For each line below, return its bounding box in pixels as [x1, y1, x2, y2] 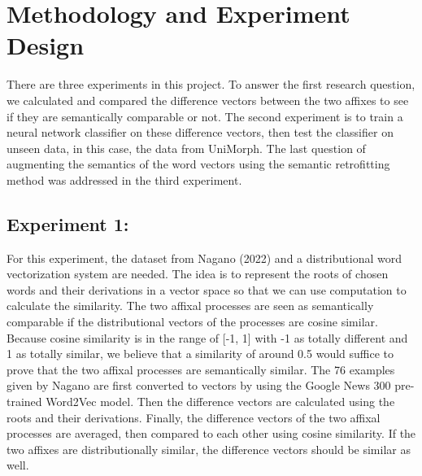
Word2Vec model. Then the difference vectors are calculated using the [46, 393, 395, 410]
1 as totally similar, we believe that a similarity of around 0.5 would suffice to [7, 345, 394, 362]
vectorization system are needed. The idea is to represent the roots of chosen [7, 265, 389, 282]
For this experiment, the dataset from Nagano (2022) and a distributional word [7, 249, 402, 266]
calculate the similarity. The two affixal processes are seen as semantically [7, 297, 374, 314]
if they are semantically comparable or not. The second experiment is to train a [7, 107, 403, 124]
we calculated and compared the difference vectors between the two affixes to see [7, 91, 409, 108]
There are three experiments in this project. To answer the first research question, [7, 76, 415, 93]
